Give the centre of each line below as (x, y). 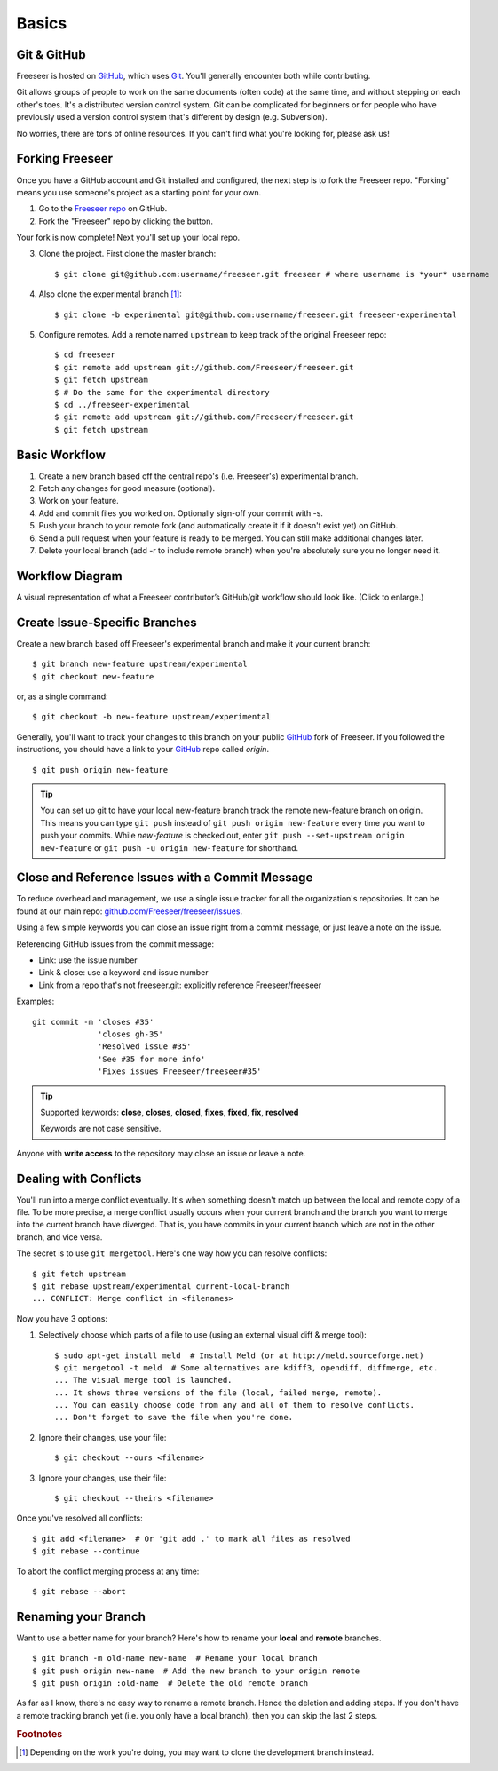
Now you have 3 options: (62, 1318)
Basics (42, 23)
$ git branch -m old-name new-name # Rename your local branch (175, 1658)
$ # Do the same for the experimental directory (162, 392)
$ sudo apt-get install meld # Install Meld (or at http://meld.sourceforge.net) (239, 1355)
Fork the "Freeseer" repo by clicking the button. (126, 221)
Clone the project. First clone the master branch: (127, 254)
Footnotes (40, 1734)
